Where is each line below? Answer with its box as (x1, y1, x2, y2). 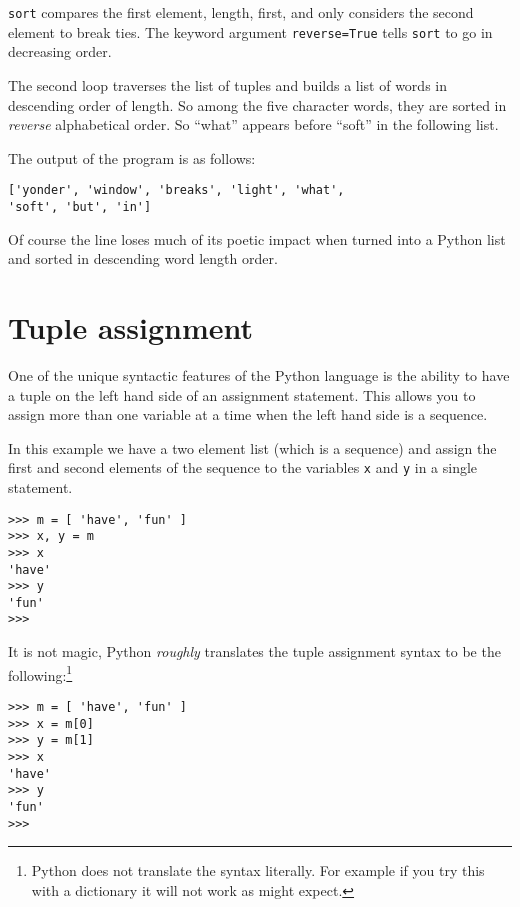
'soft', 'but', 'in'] (8, 199, 152, 214)
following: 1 (8, 661, 73, 685)
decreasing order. (8, 41, 112, 62)
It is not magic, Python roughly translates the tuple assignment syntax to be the (8, 641, 501, 662)
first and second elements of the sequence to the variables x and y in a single (8, 457, 478, 478)
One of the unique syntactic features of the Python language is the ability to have (8, 364, 510, 385)
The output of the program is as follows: (8, 147, 256, 168)
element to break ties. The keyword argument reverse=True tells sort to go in (8, 21, 493, 42)
